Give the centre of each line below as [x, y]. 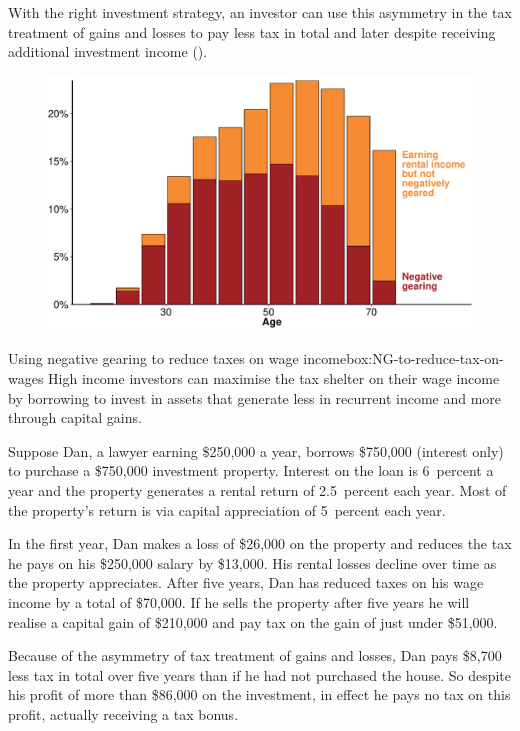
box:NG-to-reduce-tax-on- [425, 358]
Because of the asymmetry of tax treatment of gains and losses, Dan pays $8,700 [255, 655]
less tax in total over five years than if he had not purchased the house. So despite [260, 674]
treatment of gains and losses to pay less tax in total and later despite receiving [252, 31]
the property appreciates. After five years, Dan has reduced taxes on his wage [246, 582]
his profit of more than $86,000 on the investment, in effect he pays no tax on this [259, 694]
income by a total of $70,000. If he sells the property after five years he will [239, 601]
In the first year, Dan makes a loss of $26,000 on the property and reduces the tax [260, 543]
